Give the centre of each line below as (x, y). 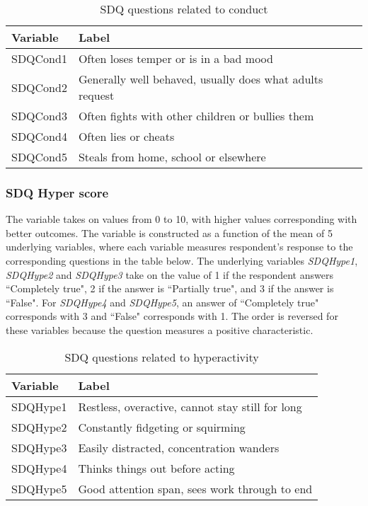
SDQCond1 (39, 58)
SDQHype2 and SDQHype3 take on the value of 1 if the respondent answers (169, 274)
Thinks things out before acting (156, 468)
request (96, 95)
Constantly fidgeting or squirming (162, 427)
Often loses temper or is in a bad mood (176, 58)
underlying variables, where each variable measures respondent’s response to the (179, 247)
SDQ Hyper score (57, 192)
